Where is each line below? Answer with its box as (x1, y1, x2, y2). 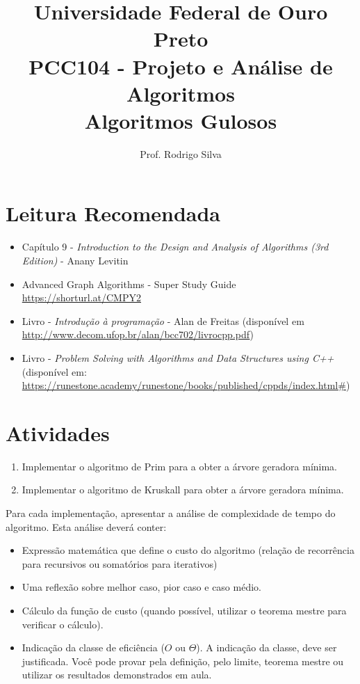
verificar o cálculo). (22, 617, 104, 631)
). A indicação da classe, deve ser (196, 640, 337, 655)
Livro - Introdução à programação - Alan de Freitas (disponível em (22, 313, 304, 328)
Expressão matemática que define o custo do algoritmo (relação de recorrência (22, 543, 354, 557)
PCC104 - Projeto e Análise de (28, 51, 333, 80)
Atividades (6, 418, 110, 447)
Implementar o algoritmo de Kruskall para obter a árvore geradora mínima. (22, 482, 344, 497)
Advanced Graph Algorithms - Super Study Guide (22, 276, 236, 291)
